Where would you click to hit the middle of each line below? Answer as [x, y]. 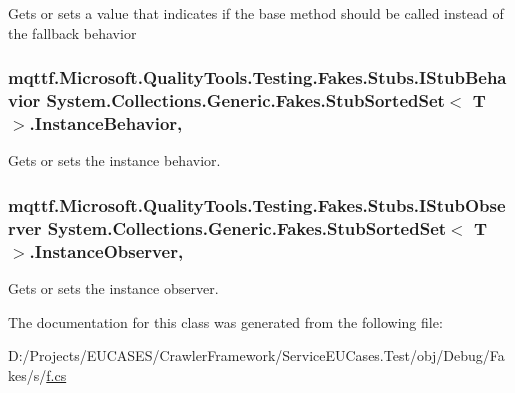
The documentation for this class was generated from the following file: [225, 321]
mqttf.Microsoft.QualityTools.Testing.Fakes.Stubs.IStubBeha [257, 77]
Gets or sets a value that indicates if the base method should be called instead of [256, 13]
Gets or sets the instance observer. [113, 287]
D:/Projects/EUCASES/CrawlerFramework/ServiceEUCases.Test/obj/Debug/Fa [256, 355]
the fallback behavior [72, 32]
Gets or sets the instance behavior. [114, 160]
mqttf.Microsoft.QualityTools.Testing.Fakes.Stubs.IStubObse [257, 204]
